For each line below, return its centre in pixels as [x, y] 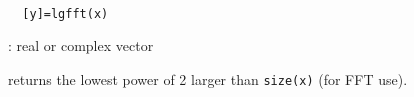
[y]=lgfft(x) [65, 13]
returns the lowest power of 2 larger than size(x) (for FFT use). [208, 78]
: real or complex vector [81, 45]
